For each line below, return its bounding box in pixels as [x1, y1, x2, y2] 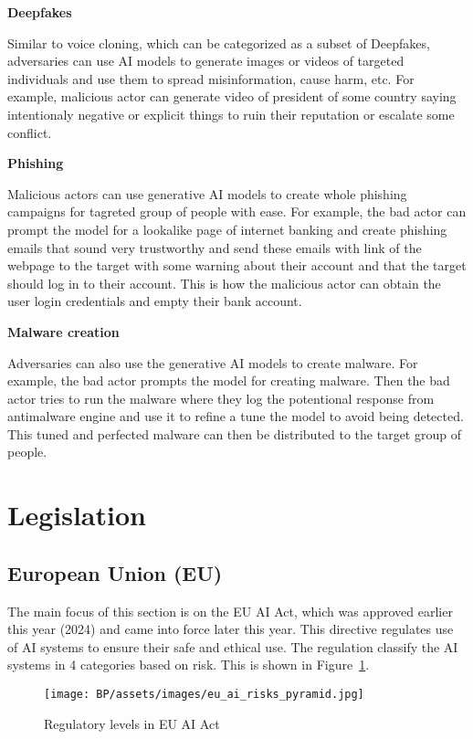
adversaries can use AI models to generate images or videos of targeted [7, 51, 405, 70]
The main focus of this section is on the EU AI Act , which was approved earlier [7, 601, 453, 620]
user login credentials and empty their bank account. [7, 291, 302, 311]
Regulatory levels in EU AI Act [44, 713, 220, 733]
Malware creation [7, 322, 120, 341]
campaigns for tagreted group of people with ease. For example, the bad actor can [7, 202, 467, 221]
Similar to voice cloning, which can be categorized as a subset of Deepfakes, [7, 33, 430, 52]
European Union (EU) [7, 558, 223, 586]
